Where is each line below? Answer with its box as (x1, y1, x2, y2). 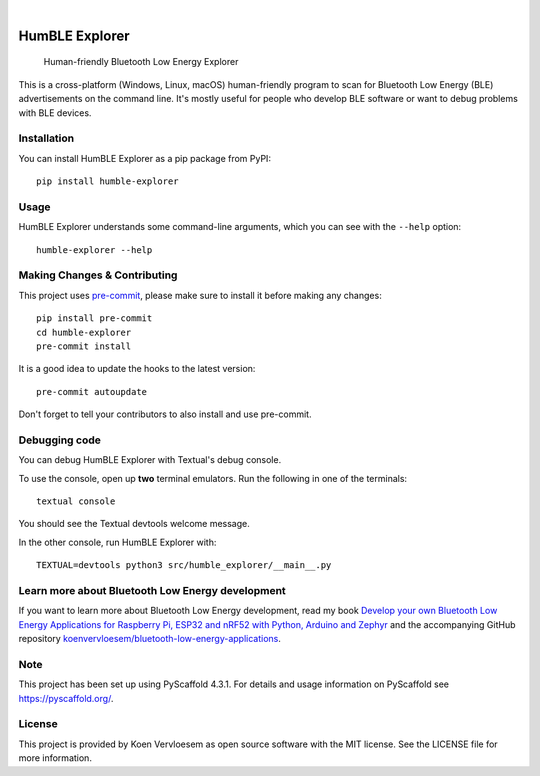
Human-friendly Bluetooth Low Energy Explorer (43, 56, 239, 68)
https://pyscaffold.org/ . (18, 692, 114, 704)
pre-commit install (36, 340, 132, 352)
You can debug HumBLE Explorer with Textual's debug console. (18, 454, 282, 466)
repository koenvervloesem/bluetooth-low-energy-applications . (18, 633, 282, 645)
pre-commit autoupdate (36, 386, 148, 397)
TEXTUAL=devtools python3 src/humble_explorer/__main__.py (36, 560, 332, 571)
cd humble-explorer (36, 326, 132, 338)
